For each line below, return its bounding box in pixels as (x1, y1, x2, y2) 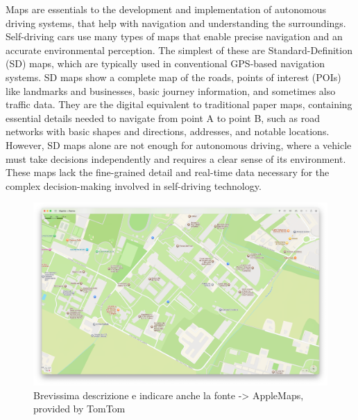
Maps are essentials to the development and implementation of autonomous (6, 2, 327, 16)
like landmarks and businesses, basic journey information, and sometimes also (6, 83, 336, 98)
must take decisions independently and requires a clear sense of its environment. (6, 151, 346, 166)
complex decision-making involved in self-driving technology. (6, 178, 262, 193)
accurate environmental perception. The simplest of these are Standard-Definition (6, 42, 352, 57)
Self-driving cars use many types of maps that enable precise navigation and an (6, 29, 343, 44)
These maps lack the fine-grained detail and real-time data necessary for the (6, 165, 330, 180)
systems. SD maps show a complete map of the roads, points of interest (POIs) (6, 69, 341, 84)
